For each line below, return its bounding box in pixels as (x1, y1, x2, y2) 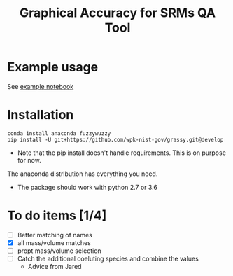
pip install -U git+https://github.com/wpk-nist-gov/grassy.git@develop (7, 136, 224, 143)
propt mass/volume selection (17, 247, 101, 255)
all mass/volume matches (17, 238, 91, 247)
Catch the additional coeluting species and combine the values (17, 254, 199, 263)
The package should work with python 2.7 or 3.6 (17, 183, 157, 191)
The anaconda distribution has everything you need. (7, 170, 158, 178)
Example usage (7, 60, 99, 75)
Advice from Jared (27, 263, 82, 271)
